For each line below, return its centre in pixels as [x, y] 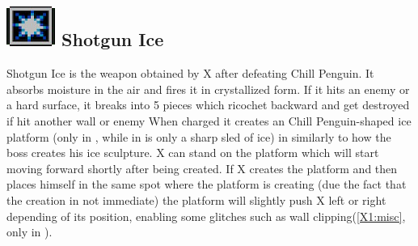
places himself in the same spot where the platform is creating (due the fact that [207, 184]
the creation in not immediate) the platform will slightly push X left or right [196, 199]
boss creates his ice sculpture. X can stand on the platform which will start [193, 153]
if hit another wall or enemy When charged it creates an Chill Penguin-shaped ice [209, 120]
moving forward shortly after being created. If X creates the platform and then [202, 168]
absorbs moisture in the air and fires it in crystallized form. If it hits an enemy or [208, 89]
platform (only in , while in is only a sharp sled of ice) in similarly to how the [199, 136]
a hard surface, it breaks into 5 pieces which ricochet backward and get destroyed [208, 105]
